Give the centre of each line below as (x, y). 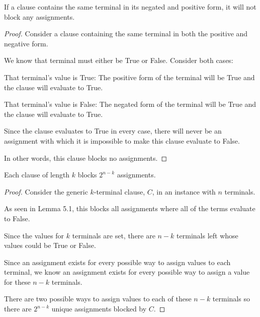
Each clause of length (37, 175)
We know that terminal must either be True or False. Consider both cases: (119, 60)
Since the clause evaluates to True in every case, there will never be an (113, 131)
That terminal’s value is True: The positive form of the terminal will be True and (129, 77)
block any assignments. (39, 16)
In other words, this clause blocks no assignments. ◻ (86, 157)
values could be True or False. (50, 245)
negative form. (26, 43)
